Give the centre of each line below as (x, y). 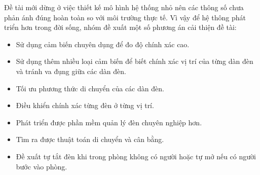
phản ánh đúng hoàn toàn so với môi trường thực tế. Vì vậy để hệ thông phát (125, 17)
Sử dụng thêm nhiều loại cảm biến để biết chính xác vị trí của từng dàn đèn (135, 61)
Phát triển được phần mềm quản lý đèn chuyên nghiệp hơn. (109, 122)
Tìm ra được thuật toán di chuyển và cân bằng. (90, 139)
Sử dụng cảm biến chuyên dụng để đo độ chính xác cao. (103, 44)
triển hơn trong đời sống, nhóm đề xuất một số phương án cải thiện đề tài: (120, 27)
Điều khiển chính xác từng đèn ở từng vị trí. (85, 105)
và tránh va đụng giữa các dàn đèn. (71, 71)
